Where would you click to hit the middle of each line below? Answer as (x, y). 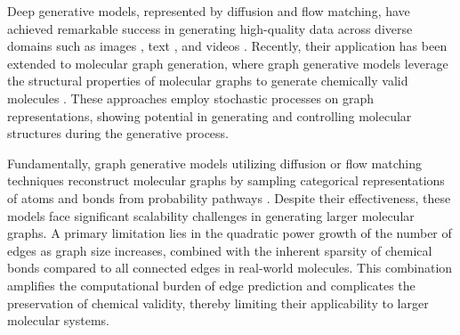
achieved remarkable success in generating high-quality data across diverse (210, 28)
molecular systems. (58, 320)
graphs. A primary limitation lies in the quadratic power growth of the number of (230, 233)
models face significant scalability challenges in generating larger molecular (211, 215)
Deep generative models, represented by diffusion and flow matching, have (209, 11)
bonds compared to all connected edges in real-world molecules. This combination (230, 268)
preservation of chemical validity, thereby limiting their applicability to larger (218, 302)
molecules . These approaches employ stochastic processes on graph (191, 98)
